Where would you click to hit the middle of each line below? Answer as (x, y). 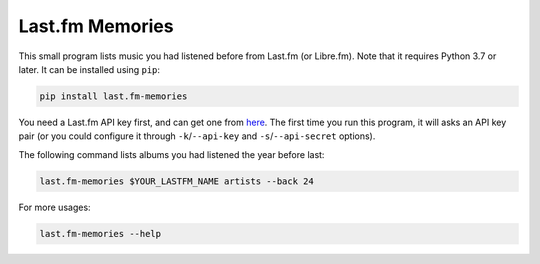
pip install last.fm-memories (113, 96)
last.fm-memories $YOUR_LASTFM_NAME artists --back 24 (176, 181)
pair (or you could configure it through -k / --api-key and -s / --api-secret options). (197, 136)
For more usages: (54, 207)
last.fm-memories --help (100, 233)
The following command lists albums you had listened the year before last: (171, 154)
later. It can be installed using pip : (89, 69)
